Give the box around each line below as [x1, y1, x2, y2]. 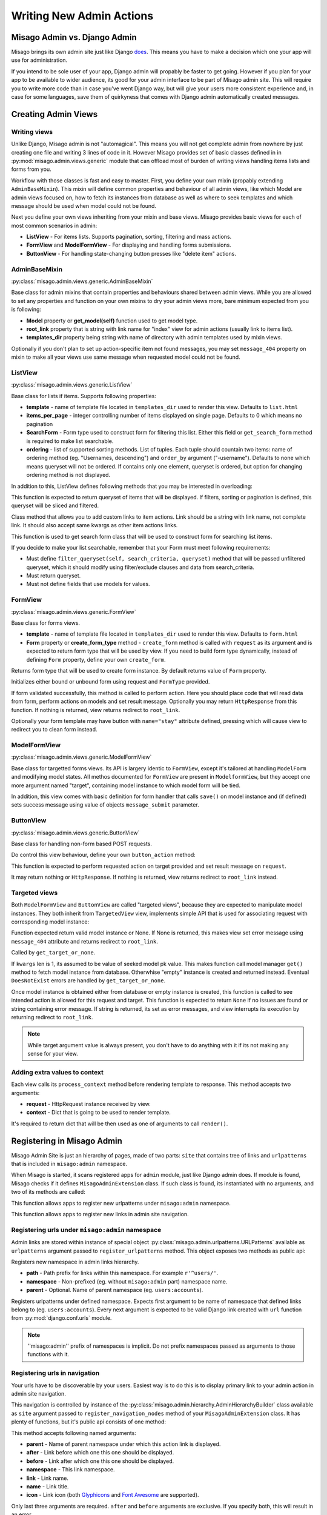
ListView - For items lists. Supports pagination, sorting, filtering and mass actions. [26, 233, 232, 241]
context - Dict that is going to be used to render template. [26, 1109, 171, 1116]
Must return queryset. [26, 572, 81, 579]
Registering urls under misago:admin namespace [11, 1225, 162, 1234]
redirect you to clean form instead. [11, 726, 97, 733]
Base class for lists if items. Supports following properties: [11, 392, 157, 399]
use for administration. [11, 56, 68, 64]
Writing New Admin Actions [11, 9, 154, 22]
